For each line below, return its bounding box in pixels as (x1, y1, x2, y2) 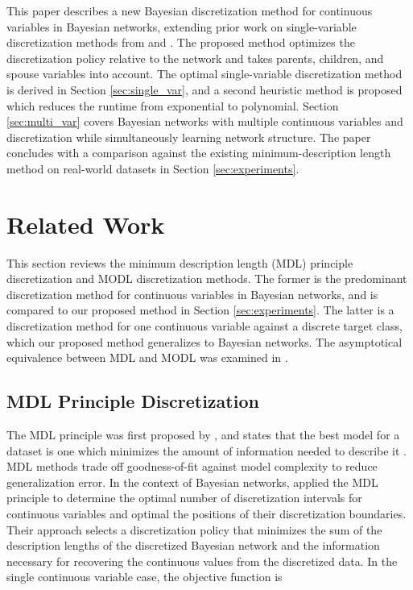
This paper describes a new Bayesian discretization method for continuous (6, 2, 373, 19)
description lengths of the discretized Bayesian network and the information (6, 537, 380, 554)
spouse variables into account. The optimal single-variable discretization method (6, 65, 403, 82)
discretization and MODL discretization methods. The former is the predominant (6, 270, 407, 287)
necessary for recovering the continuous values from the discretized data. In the (6, 552, 398, 569)
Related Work (6, 207, 165, 240)
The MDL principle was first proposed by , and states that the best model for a (6, 426, 400, 443)
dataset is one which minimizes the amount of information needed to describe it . (6, 442, 407, 459)
